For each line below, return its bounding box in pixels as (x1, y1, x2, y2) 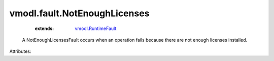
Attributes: (9, 48, 31, 54)
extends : (35, 25, 54, 32)
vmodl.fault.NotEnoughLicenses (9, 8, 150, 19)
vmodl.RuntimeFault (75, 25, 117, 32)
